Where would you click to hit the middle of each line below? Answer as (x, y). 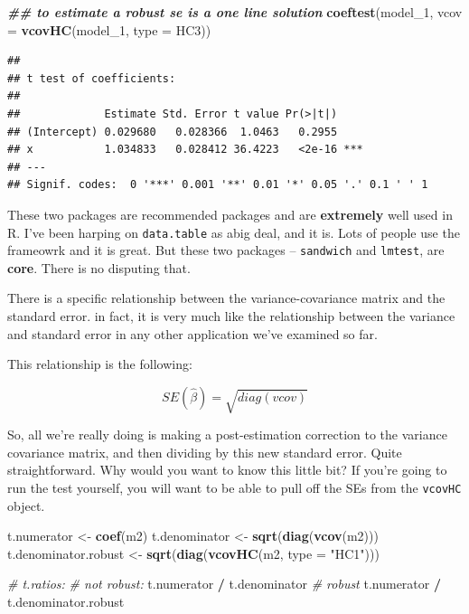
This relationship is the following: (100, 364)
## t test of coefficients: (92, 78)
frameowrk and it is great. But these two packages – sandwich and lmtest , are (226, 250)
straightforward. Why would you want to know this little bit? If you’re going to (227, 470)
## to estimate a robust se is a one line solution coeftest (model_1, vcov (235, 12)
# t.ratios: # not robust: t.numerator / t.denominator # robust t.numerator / (224, 584)
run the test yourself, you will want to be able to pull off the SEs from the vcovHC (234, 487)
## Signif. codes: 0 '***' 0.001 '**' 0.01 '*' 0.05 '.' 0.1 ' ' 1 (218, 185)
